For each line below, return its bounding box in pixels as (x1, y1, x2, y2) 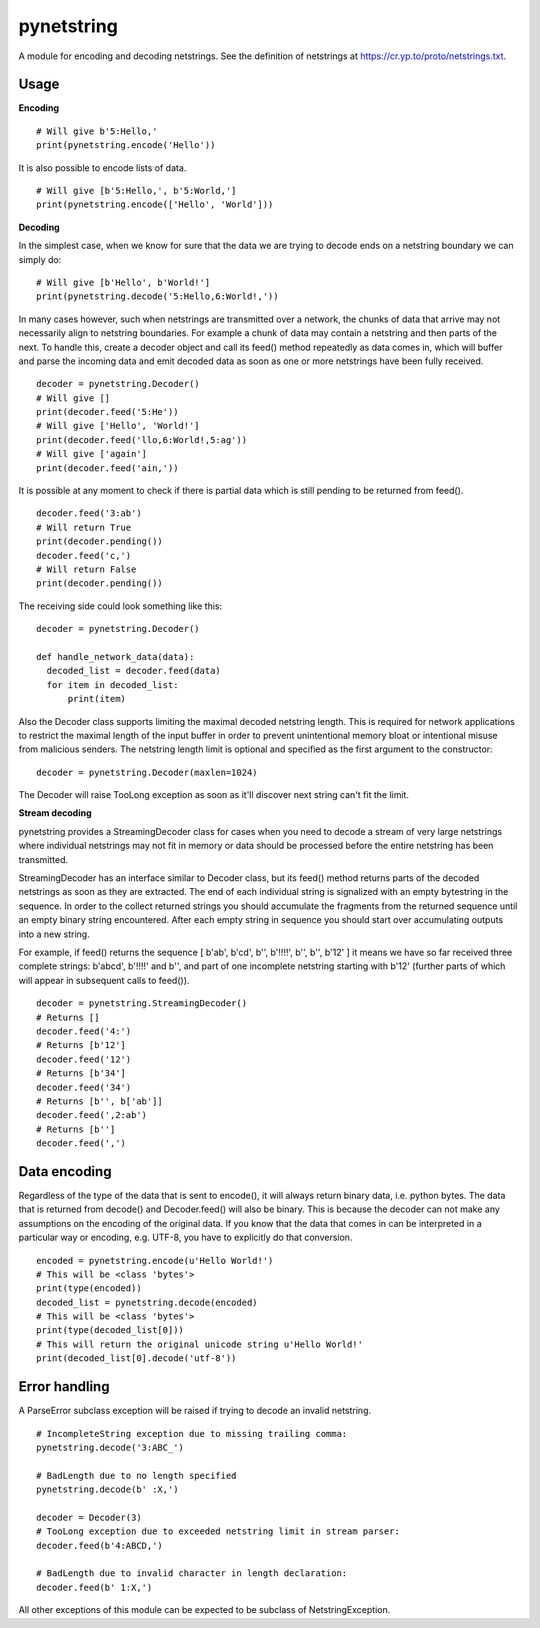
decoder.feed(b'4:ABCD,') (36, 1540, 164, 1551)
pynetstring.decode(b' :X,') (36, 1484, 179, 1495)
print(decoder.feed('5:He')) (36, 406, 179, 418)
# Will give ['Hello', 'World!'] (36, 420, 200, 432)
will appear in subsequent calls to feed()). (18, 974, 190, 986)
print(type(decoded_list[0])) (36, 1325, 185, 1336)
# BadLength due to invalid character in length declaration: (36, 1568, 348, 1579)
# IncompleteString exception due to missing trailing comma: (36, 1428, 348, 1439)
